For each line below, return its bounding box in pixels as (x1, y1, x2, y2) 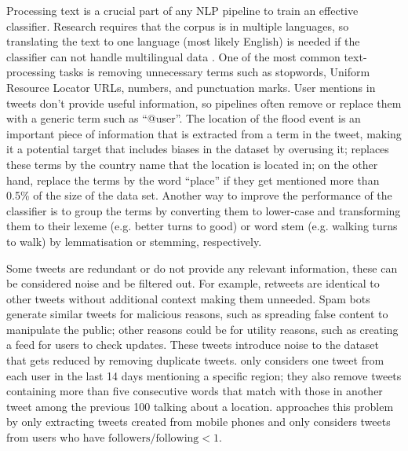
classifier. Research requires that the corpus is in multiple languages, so (6, 17, 349, 34)
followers (108, 433, 151, 445)
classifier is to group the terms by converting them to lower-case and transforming (6, 202, 401, 218)
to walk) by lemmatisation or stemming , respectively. (6, 233, 262, 249)
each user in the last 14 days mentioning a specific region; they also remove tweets (6, 367, 402, 383)
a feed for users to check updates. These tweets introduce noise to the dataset (6, 336, 380, 353)
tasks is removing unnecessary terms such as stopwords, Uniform (59, 64, 370, 80)
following (155, 433, 199, 445)
